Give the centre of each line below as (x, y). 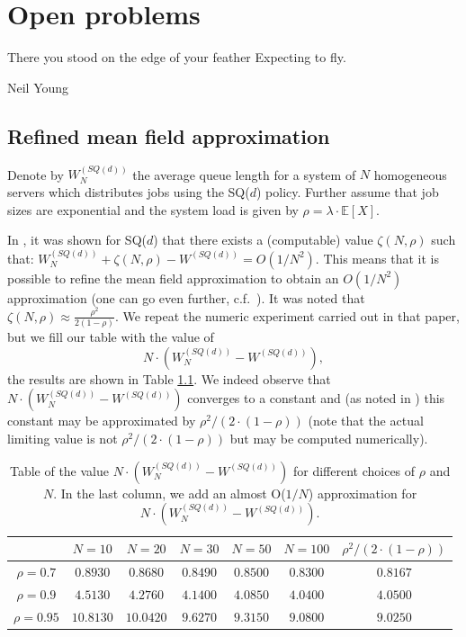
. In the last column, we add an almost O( (170, 493)
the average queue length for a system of (244, 174)
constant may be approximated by (102, 421)
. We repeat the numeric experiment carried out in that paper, (287, 315)
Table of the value (59, 470)
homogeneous (410, 174)
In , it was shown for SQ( (77, 240)
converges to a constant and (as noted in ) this (316, 398)
